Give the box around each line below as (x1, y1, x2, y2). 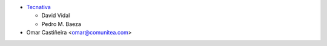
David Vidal (41, 12, 70, 19)
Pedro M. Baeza (41, 20, 82, 27)
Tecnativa (26, 4, 51, 10)
